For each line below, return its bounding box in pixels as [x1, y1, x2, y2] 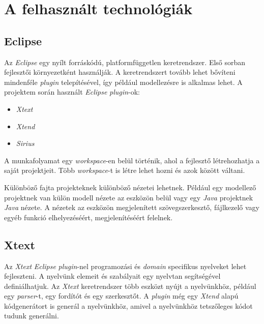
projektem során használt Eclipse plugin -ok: [4, 86, 140, 97]
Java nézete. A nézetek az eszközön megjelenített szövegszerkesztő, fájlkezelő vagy [4, 202, 259, 213]
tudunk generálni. [4, 310, 59, 321]
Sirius [16, 138, 35, 149]
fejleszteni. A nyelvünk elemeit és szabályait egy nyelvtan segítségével [4, 271, 221, 281]
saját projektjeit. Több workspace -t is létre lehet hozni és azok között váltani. [4, 165, 245, 175]
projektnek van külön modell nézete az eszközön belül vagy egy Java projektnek [4, 192, 253, 202]
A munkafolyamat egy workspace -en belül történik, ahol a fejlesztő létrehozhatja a [4, 155, 260, 165]
